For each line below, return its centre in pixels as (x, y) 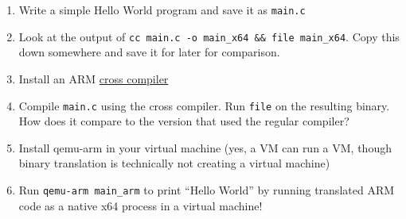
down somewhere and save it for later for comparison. (149, 52)
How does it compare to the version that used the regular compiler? (184, 121)
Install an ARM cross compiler (94, 78)
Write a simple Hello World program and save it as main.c (162, 10)
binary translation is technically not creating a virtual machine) (174, 163)
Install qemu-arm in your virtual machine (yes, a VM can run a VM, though (205, 147)
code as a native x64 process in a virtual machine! (141, 205)
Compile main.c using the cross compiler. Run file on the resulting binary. (204, 105)
